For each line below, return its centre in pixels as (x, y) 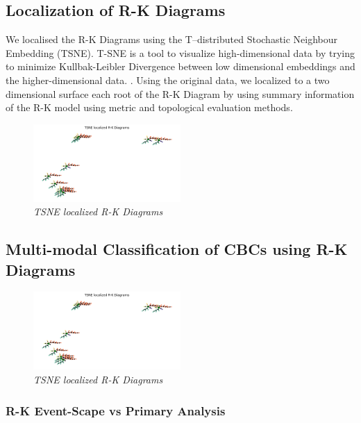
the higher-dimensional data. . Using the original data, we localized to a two (168, 80)
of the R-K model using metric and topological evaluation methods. (149, 107)
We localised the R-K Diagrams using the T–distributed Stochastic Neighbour (172, 39)
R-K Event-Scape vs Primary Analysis (116, 410)
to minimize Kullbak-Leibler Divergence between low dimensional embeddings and (180, 66)
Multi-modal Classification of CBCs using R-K (177, 249)
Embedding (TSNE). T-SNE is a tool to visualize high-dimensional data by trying (180, 52)
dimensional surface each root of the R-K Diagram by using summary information (180, 93)
